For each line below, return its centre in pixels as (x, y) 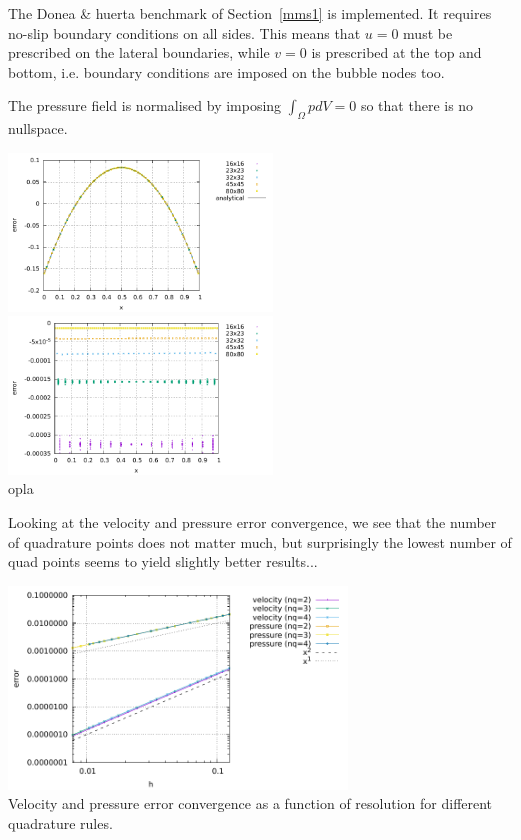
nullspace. (38, 128)
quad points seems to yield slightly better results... (163, 561)
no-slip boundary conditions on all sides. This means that (184, 32)
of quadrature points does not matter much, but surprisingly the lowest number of (260, 541)
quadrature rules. (60, 823)
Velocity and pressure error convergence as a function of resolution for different (250, 803)
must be (428, 32)
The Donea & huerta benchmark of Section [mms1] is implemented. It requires (250, 13)
